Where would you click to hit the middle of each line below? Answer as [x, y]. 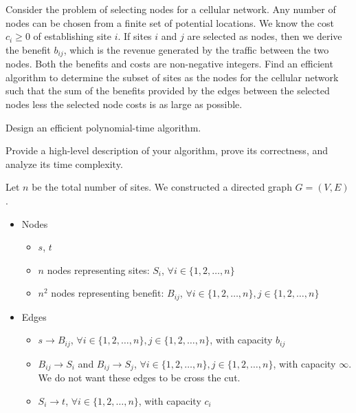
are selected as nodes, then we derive [265, 36]
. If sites [135, 36]
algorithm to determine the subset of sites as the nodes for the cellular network [172, 77]
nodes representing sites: [98, 269]
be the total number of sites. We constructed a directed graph [162, 187]
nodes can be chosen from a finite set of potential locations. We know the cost [170, 22]
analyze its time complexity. [64, 163]
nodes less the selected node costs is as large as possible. [124, 104]
